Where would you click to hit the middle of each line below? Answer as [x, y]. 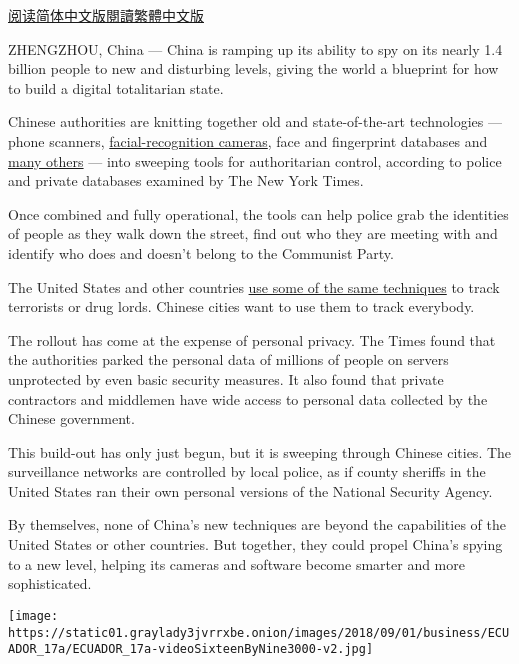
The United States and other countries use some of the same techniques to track [254, 286]
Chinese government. [71, 418]
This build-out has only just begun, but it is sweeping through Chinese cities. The [260, 451]
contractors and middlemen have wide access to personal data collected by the [248, 398]
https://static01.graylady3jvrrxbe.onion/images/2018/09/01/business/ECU [259, 632]
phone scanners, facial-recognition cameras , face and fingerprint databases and [248, 140]
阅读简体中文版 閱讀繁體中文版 [106, 15]
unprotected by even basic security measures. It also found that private [226, 378]
